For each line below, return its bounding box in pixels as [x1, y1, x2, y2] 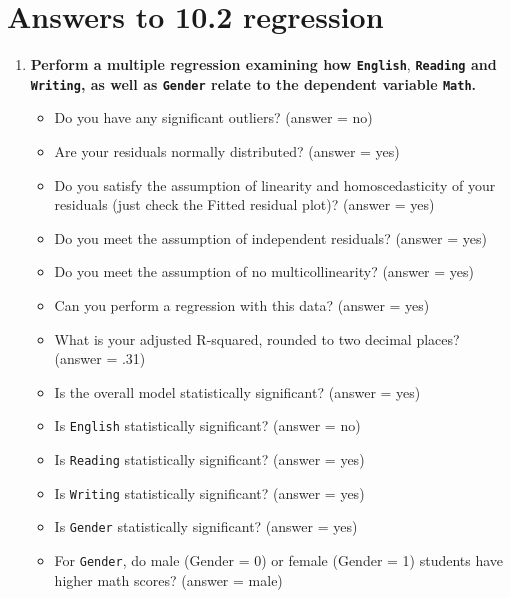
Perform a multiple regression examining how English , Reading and [30, 54, 497, 75]
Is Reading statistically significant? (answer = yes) [54, 449, 365, 470]
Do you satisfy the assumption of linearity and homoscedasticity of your [54, 174, 496, 195]
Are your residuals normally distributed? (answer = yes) [54, 141, 400, 162]
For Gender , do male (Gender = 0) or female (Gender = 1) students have [54, 550, 504, 570]
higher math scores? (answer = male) [54, 569, 283, 590]
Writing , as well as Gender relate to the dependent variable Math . [30, 73, 477, 94]
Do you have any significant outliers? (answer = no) [54, 107, 373, 128]
